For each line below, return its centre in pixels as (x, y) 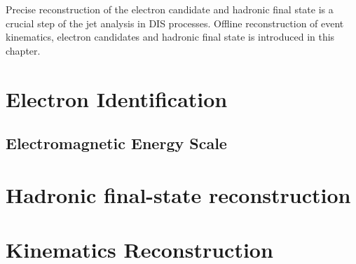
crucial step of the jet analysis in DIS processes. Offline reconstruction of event (175, 23)
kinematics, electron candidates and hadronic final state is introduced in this (170, 37)
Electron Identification (117, 98)
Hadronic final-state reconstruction (178, 194)
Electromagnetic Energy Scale (116, 143)
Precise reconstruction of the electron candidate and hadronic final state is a (170, 9)
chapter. (23, 50)
